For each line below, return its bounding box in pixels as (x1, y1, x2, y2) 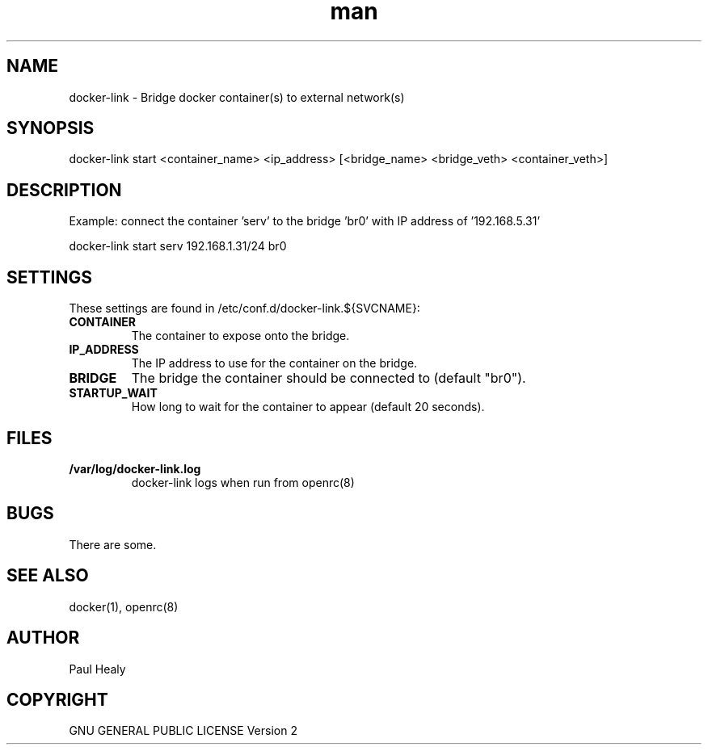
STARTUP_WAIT (69, 386, 158, 401)
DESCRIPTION (6, 179, 122, 200)
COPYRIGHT (6, 689, 108, 710)
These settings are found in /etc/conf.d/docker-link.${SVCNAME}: (69, 301, 420, 316)
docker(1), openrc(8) (69, 599, 179, 614)
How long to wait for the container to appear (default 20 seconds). (131, 400, 485, 414)
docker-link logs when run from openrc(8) (131, 475, 355, 489)
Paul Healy (69, 661, 126, 676)
